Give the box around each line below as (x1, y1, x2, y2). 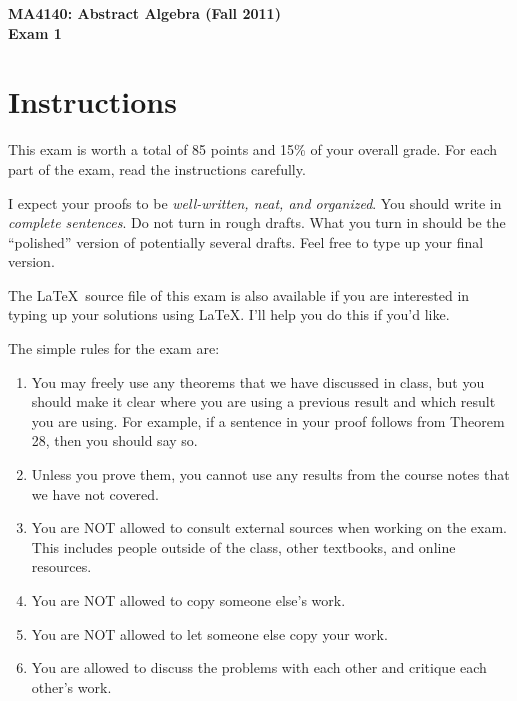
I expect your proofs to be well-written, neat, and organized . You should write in (8, 192, 502, 213)
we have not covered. (31, 483, 159, 504)
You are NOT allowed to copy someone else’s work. (31, 590, 346, 610)
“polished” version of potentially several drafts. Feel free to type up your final (8, 231, 484, 252)
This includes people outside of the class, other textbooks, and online (31, 536, 456, 557)
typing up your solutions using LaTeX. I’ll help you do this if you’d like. (8, 304, 450, 325)
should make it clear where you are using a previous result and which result (31, 391, 496, 412)
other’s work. (31, 676, 112, 697)
